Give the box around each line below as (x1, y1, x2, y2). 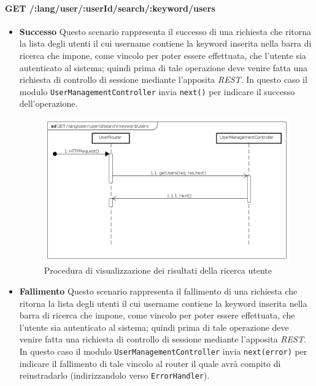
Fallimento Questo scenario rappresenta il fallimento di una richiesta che (19, 285, 298, 298)
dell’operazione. (19, 97, 78, 110)
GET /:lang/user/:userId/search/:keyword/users (5, 1, 215, 14)
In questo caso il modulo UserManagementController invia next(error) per (19, 345, 307, 358)
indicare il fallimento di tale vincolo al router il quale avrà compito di (19, 357, 281, 369)
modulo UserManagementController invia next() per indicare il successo (19, 85, 295, 98)
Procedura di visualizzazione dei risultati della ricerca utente (44, 264, 272, 277)
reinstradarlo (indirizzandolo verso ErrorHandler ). (19, 369, 210, 382)
